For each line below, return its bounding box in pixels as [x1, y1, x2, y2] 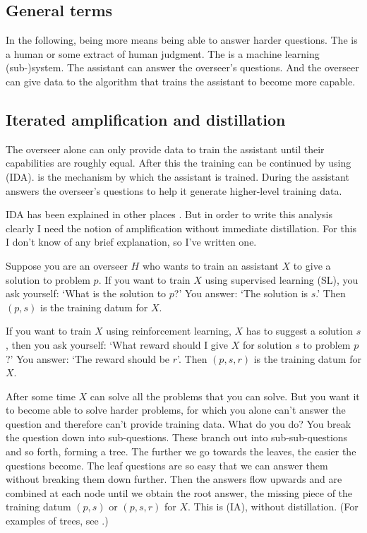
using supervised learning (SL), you [205, 272, 359, 287]
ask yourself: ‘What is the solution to [6, 286, 167, 301]
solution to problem [6, 272, 90, 287]
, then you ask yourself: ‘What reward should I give [6, 337, 228, 352]
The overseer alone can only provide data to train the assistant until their [6, 141, 325, 156]
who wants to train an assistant [142, 258, 279, 273]
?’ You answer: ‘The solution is [174, 286, 308, 301]
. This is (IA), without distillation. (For [188, 499, 359, 514]
